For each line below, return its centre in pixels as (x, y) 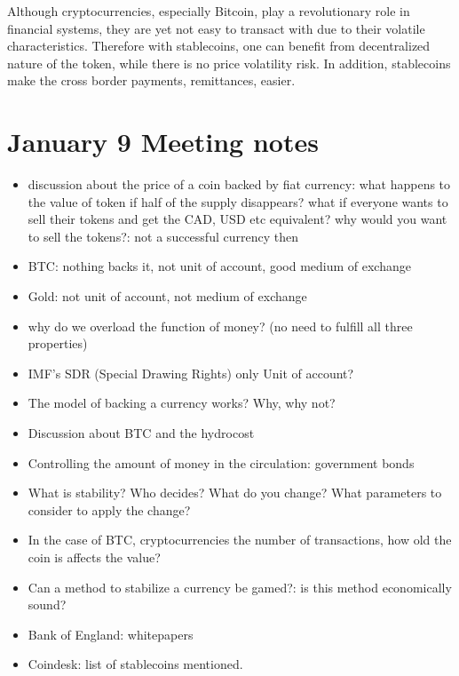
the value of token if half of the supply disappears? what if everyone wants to (238, 201)
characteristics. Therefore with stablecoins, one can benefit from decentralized (219, 46)
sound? (47, 604)
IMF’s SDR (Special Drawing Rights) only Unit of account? (191, 373)
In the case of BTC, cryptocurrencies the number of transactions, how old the (240, 540)
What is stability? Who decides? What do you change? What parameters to (235, 493)
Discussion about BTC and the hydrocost (141, 433)
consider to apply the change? (109, 509)
